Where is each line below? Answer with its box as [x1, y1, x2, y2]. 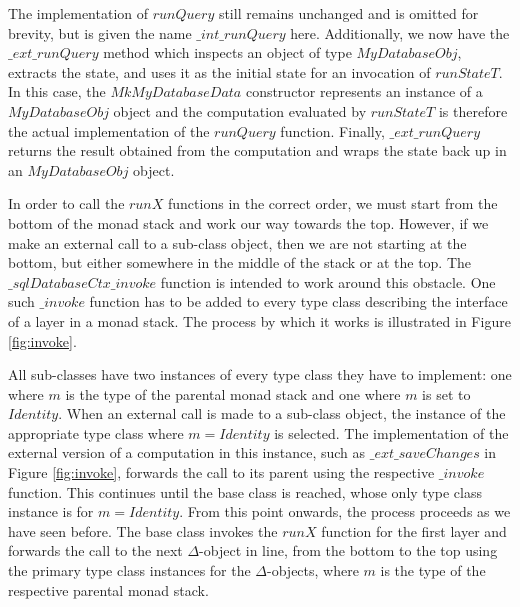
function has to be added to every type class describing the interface [89, 291, 508, 312]
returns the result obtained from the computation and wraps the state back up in [8, 140, 507, 161]
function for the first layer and [321, 520, 507, 541]
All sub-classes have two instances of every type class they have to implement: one [8, 364, 512, 385]
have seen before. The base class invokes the [8, 520, 278, 541]
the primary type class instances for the [8, 560, 251, 581]
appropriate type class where [8, 422, 184, 443]
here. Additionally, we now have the [290, 22, 510, 43]
